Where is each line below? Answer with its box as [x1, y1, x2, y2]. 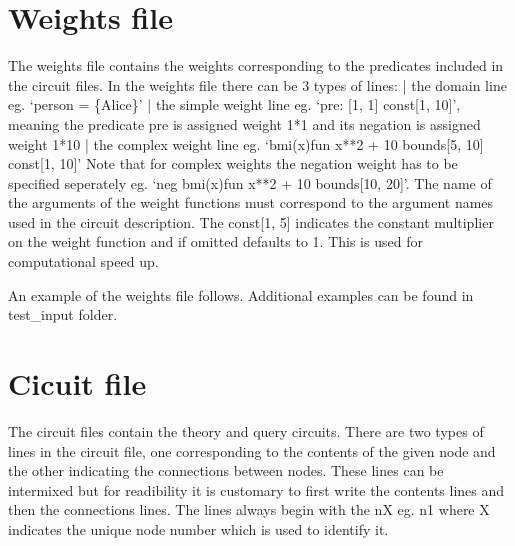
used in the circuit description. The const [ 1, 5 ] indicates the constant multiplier [8, 211, 494, 232]
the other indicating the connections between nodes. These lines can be [8, 460, 444, 481]
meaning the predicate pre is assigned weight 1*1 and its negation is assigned [8, 113, 481, 134]
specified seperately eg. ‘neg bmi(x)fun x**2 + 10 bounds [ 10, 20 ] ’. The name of [8, 172, 492, 193]
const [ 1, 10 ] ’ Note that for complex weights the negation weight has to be [8, 153, 458, 174]
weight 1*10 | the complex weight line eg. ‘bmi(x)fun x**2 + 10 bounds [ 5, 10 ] [8, 133, 484, 154]
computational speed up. [8, 251, 159, 272]
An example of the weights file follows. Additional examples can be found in [8, 284, 474, 305]
